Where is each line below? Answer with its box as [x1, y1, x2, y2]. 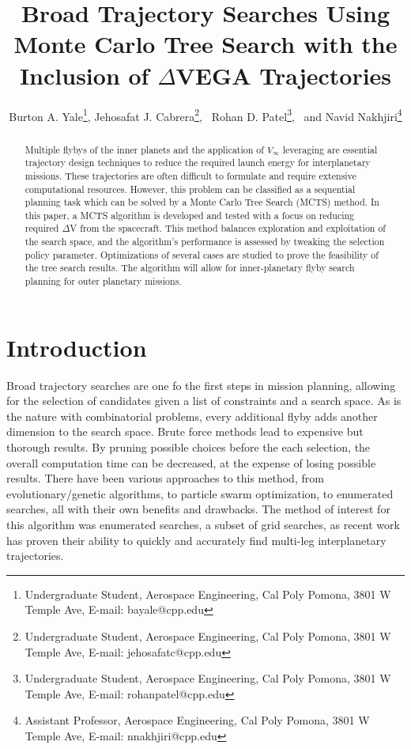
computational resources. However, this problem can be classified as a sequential [25, 182, 356, 195]
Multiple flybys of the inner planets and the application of [25, 142, 264, 156]
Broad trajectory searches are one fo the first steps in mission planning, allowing [6, 376, 396, 393]
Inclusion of [19, 59, 149, 91]
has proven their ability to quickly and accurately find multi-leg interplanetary [6, 531, 386, 548]
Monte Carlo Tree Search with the [13, 28, 398, 60]
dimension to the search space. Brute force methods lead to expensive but [6, 423, 364, 440]
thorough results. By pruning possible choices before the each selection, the [6, 439, 371, 456]
